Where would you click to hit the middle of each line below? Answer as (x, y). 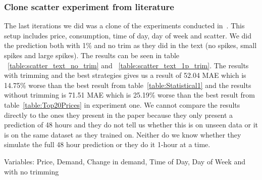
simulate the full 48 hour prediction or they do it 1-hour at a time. (107, 144)
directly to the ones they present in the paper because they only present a (119, 115)
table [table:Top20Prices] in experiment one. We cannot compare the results (122, 104)
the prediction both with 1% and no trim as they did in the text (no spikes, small (130, 45)
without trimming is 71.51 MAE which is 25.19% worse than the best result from (129, 95)
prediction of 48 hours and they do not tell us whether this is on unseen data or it (131, 125)
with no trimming (32, 171)
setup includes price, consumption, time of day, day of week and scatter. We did (128, 35)
